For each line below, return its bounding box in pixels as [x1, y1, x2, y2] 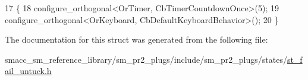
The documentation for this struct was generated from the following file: [5, 33, 268, 46]
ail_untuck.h [5, 65, 52, 77]
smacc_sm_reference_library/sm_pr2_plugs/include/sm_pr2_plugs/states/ [5, 53, 287, 65]
